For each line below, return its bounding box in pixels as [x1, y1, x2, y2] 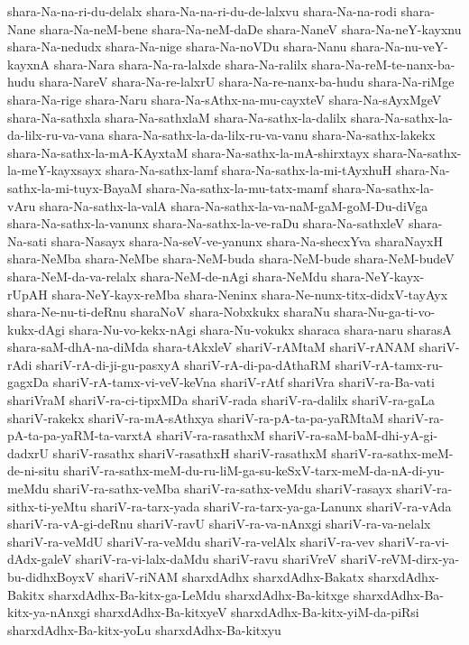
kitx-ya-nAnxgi [7, 603, 90, 622]
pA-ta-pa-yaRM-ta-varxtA [7, 426, 152, 445]
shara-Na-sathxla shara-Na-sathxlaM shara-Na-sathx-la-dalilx [7, 107, 347, 126]
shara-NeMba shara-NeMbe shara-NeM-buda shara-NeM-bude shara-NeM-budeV [7, 249, 455, 268]
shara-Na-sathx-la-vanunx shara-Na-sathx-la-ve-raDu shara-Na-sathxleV [7, 214, 405, 233]
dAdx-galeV [7, 549, 72, 568]
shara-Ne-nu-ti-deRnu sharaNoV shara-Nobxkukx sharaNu [7, 302, 330, 321]
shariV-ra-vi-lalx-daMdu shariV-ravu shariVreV [75, 549, 337, 568]
